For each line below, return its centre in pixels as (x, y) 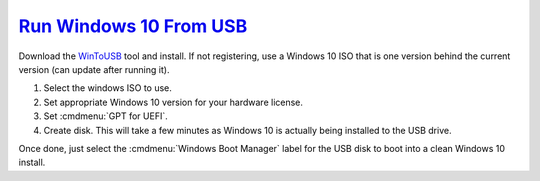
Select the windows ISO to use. (107, 88)
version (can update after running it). (94, 69)
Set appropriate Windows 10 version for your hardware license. (173, 102)
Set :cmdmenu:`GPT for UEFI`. (106, 116)
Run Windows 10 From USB (133, 26)
